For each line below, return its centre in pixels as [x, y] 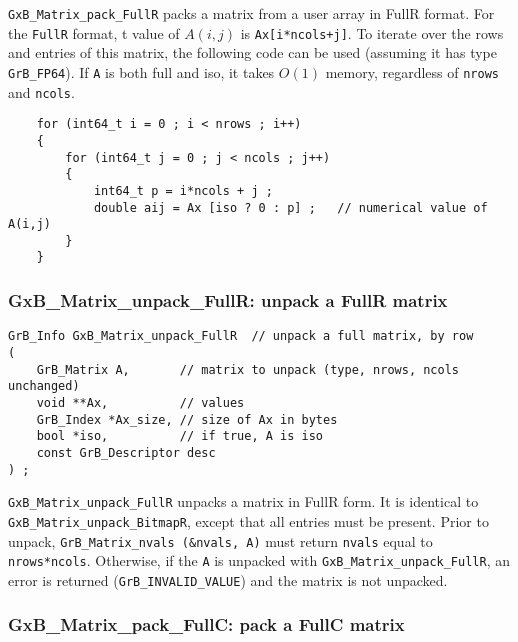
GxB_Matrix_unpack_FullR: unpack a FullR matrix [228, 300]
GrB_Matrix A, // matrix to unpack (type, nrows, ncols [248, 369]
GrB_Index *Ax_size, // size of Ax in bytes [187, 419]
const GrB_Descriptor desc [126, 452]
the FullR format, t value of [94, 32]
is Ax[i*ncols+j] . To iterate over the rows [372, 32]
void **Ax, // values [140, 402]
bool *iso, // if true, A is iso [179, 436]
